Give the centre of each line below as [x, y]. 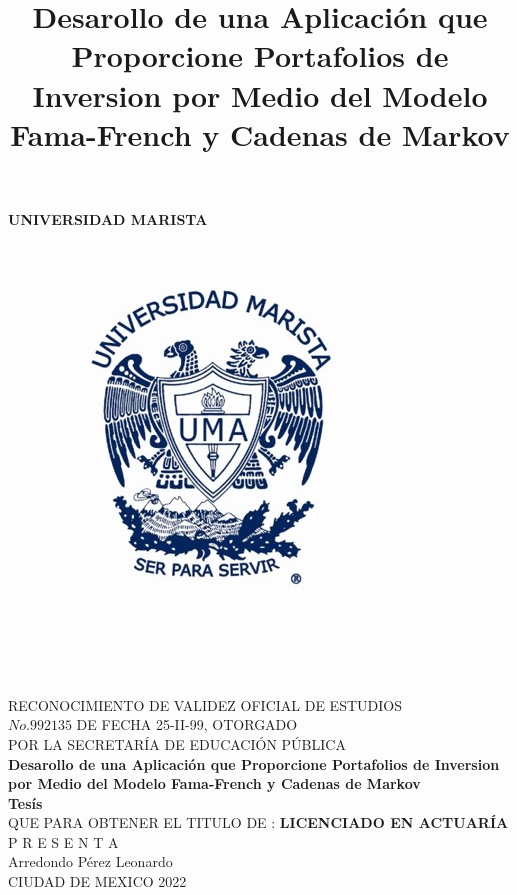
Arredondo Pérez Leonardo [90, 861]
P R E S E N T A [63, 841]
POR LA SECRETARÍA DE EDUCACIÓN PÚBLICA [177, 743]
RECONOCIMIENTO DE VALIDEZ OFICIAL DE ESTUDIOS [205, 704]
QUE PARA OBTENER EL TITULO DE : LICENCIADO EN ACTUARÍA [258, 822]
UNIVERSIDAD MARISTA [108, 218]
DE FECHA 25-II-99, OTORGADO [187, 724]
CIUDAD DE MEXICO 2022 [97, 881]
